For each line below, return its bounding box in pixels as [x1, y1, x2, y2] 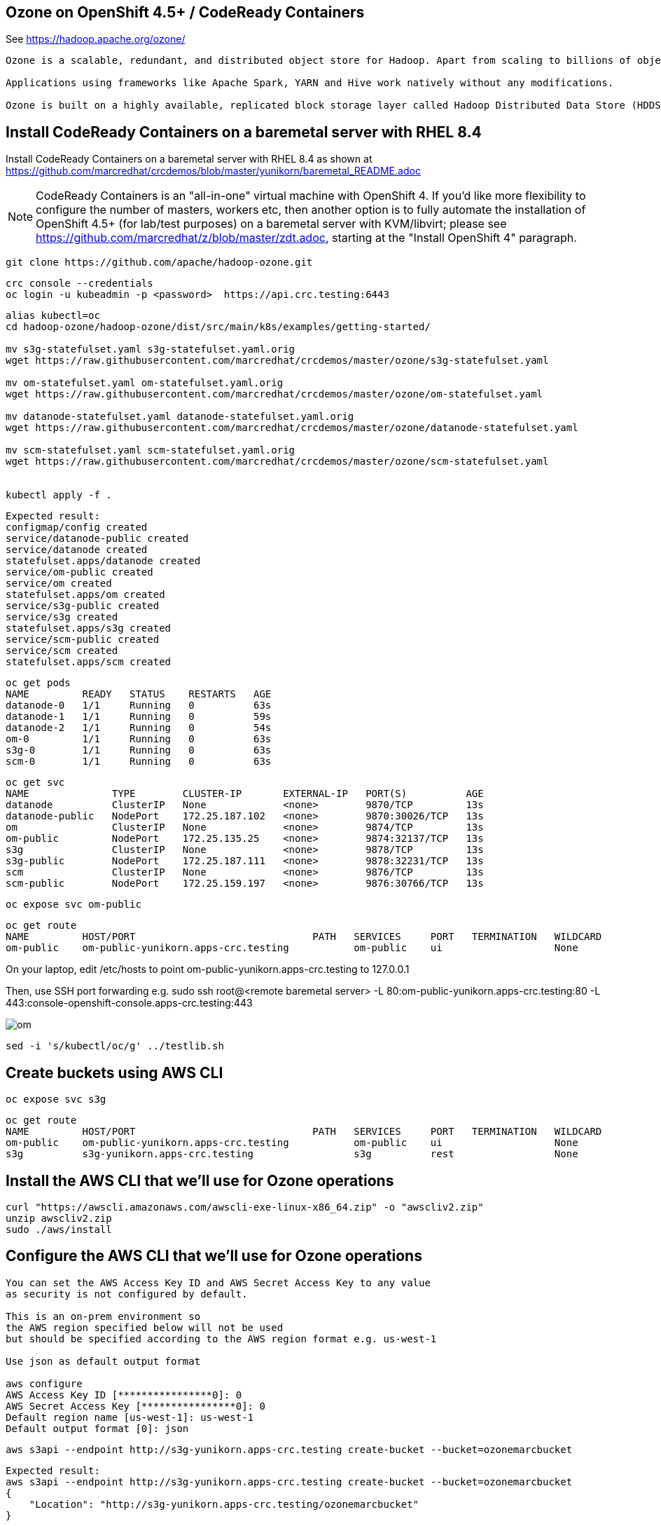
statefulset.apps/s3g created [6, 622, 172, 634]
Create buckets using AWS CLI [6, 1063, 223, 1082]
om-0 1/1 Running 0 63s [6, 733, 272, 745]
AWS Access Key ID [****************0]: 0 [6, 1389, 242, 1401]
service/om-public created [6, 566, 153, 578]
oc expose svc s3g [6, 1094, 106, 1105]
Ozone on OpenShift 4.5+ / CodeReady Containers [6, 4, 365, 21]
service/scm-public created [6, 634, 160, 646]
